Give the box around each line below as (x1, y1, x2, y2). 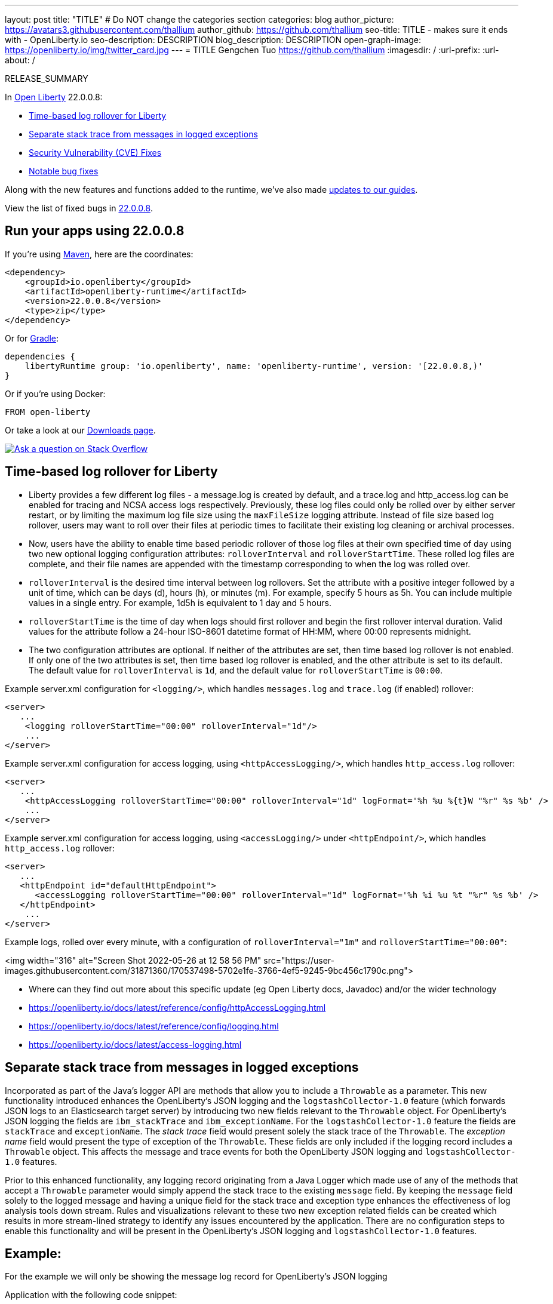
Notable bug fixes (29, 166, 99, 176)
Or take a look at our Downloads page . (5, 425, 156, 435)
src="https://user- (263, 955, 335, 965)
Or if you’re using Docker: (5, 388, 106, 399)
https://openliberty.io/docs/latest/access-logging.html (29, 1039, 242, 1050)
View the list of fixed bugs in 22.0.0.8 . (5, 203, 153, 213)
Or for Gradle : (5, 333, 59, 343)
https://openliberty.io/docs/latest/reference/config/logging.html (29, 1020, 279, 1031)
